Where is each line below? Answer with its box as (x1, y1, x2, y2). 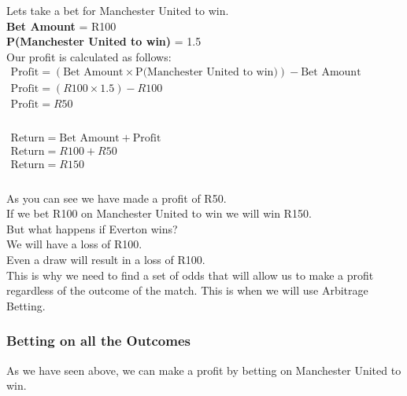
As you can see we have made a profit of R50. (6, 189, 227, 206)
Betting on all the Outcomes (6, 331, 191, 350)
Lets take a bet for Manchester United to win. (6, 2, 229, 18)
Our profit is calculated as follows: (6, 48, 172, 64)
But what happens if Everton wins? (6, 220, 178, 236)
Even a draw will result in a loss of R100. (6, 251, 205, 268)
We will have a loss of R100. (6, 236, 142, 252)
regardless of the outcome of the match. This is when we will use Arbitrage (6, 282, 368, 299)
